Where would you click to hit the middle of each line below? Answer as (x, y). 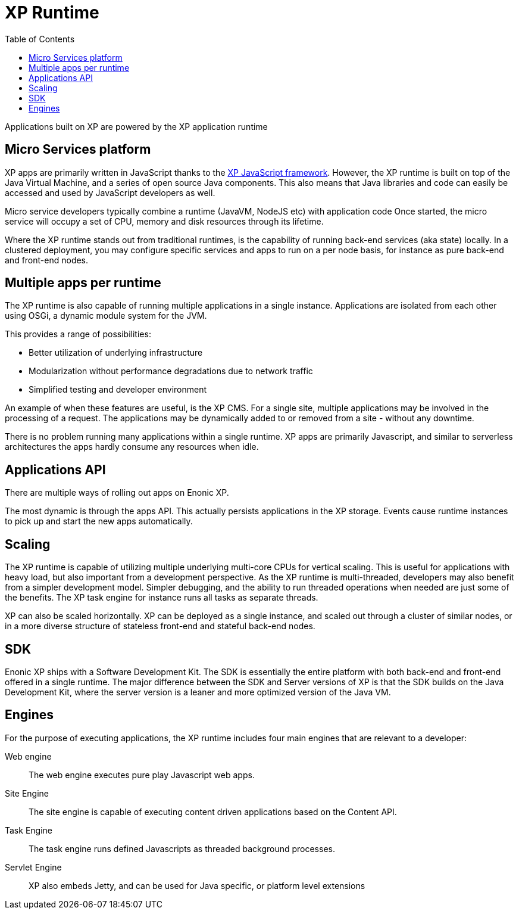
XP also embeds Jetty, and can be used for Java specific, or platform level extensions (197, 885)
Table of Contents (40, 39)
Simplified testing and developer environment (118, 390)
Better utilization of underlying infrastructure (116, 353)
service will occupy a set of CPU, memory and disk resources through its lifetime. (164, 221)
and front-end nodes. (47, 260)
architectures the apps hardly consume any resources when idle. (132, 447)
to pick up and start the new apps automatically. (99, 521)
